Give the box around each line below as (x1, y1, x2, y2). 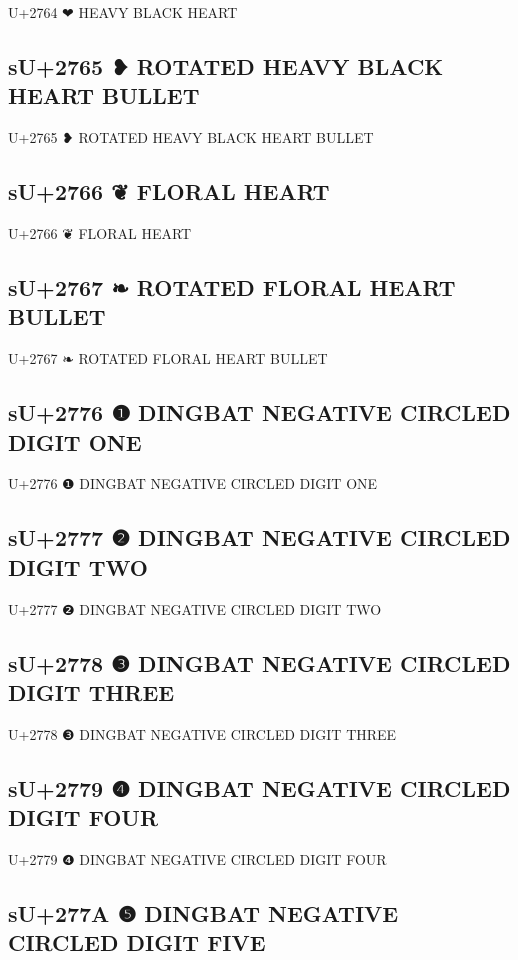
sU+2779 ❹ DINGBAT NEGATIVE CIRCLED (8, 772, 511, 803)
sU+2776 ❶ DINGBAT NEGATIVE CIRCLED (8, 397, 511, 428)
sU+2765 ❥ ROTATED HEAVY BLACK (8, 50, 444, 81)
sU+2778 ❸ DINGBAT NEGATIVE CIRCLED (8, 647, 511, 678)
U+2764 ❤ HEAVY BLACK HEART (8, 2, 238, 22)
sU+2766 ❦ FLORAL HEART (8, 176, 330, 207)
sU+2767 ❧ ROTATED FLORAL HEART (8, 271, 456, 302)
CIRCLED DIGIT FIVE (8, 927, 266, 958)
